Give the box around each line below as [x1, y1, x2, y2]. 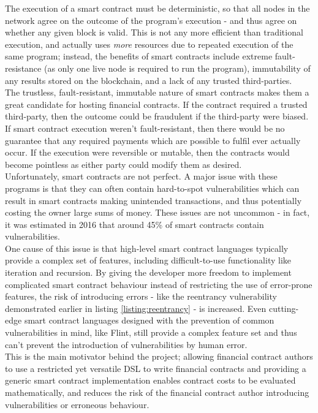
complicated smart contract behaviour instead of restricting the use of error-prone [5, 278, 312, 290]
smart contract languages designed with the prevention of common [24, 314, 274, 327]
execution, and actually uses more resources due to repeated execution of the [5, 37, 293, 50]
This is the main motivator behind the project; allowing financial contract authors [5, 350, 313, 363]
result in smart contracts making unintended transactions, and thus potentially [5, 194, 302, 206]
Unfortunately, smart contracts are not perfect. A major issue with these [5, 170, 278, 183]
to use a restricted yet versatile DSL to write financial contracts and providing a [5, 362, 306, 374]
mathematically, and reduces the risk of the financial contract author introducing [5, 386, 309, 398]
